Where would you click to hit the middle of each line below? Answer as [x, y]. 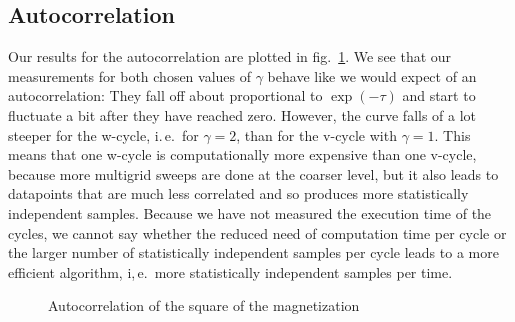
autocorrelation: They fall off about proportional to [165, 95]
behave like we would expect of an [372, 75]
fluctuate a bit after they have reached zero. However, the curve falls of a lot [242, 114]
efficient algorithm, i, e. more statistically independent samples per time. [230, 271]
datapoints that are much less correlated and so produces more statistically [238, 193]
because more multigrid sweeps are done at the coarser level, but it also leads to [253, 173]
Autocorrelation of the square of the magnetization [204, 305]
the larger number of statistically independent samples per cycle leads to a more [253, 252]
